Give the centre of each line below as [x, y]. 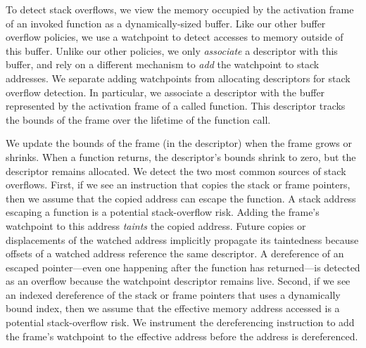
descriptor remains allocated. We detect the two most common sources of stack [176, 170]
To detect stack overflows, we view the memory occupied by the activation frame [180, 9]
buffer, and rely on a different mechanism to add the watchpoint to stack [163, 64]
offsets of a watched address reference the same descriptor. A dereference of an [175, 253]
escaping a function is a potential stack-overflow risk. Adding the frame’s [163, 212]
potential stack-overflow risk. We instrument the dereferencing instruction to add [180, 322]
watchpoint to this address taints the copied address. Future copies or [156, 225]
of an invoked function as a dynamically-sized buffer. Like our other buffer [166, 23]
